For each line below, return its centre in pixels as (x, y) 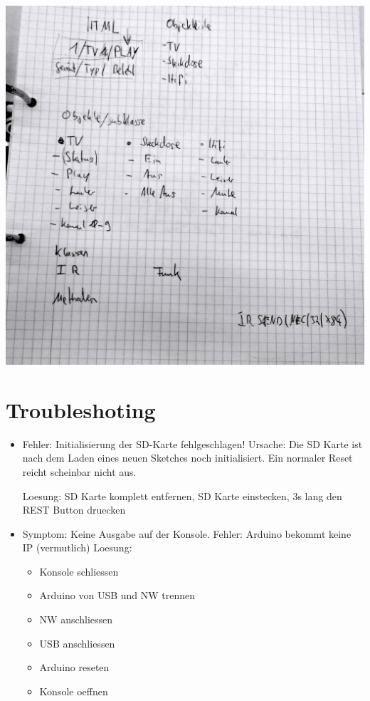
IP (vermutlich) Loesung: (77, 547)
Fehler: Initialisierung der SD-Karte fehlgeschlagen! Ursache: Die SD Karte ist (192, 443)
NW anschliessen (76, 619)
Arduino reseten (74, 667)
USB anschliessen (77, 643)
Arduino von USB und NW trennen (117, 595)
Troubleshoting (81, 409)
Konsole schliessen (79, 571)
